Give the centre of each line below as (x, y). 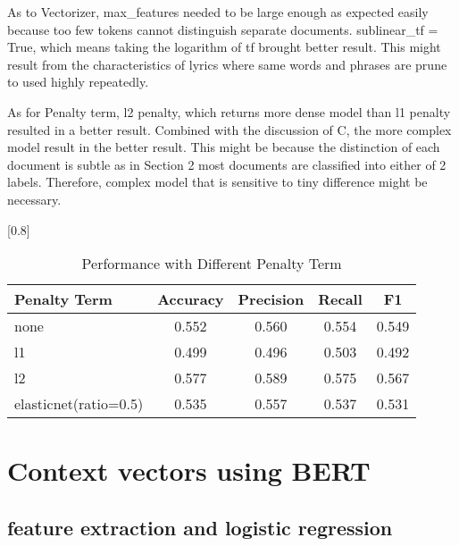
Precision (271, 299)
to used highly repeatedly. (78, 82)
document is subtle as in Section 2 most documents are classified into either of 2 (227, 164)
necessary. (34, 199)
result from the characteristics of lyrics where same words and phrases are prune (227, 64)
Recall (340, 299)
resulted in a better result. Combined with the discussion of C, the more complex (229, 129)
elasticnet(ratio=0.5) (79, 404)
